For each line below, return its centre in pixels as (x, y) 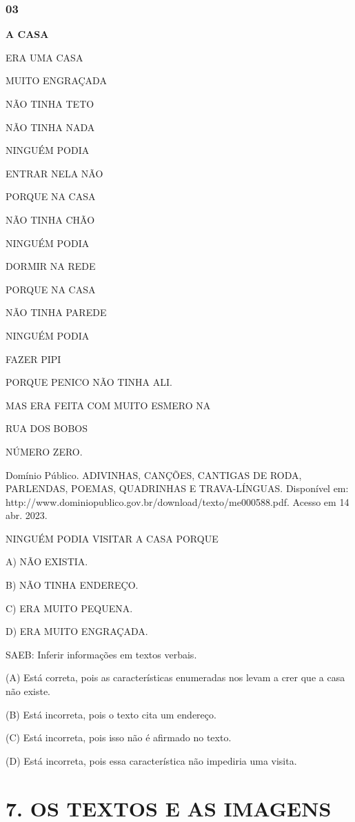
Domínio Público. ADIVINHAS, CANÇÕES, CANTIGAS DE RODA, (154, 474)
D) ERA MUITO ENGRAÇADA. (77, 631)
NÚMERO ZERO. (44, 451)
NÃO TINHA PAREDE (56, 312)
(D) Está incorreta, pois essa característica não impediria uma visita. (151, 760)
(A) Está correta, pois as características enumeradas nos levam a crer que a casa (175, 677)
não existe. (28, 691)
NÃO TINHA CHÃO (50, 219)
